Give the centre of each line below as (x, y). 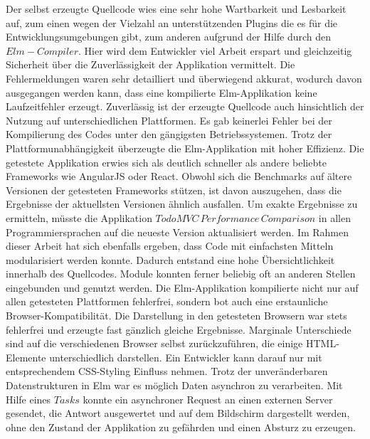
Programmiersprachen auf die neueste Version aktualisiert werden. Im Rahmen (178, 232)
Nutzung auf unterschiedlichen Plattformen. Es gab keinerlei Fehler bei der (169, 120)
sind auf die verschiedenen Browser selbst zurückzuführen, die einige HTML (171, 343)
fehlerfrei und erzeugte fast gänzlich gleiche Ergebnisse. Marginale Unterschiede (179, 329)
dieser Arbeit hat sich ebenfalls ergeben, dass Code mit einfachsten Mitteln (170, 246)
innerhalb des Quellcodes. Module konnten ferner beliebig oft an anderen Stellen (181, 274)
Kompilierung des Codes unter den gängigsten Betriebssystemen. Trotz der (169, 134)
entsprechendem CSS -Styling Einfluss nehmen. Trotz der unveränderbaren (167, 371)
